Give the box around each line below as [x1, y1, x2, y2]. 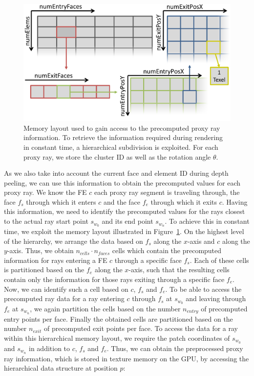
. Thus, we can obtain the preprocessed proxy [106, 343, 243, 353]
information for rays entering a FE [4, 255, 107, 265]
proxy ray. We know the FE [4, 187, 87, 197]
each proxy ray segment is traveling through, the [94, 187, 240, 197]
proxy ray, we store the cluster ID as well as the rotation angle [23, 151, 211, 162]
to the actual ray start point [4, 216, 88, 226]
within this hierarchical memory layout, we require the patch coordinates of [4, 333, 230, 343]
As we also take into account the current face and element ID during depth [4, 168, 229, 178]
